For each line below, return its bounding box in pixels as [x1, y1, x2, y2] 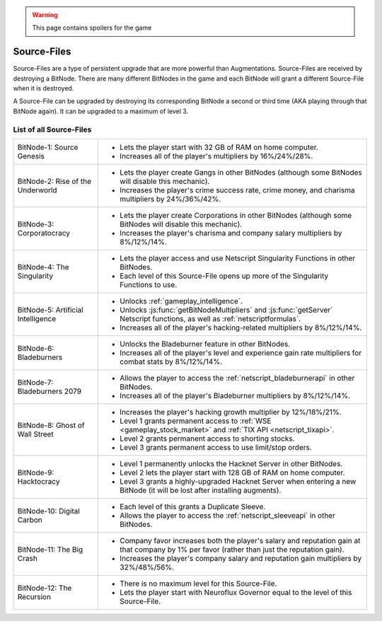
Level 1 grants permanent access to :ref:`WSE [120, 416, 272, 426]
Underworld [17, 185, 57, 195]
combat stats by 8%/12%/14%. [120, 357, 223, 366]
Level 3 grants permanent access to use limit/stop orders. [120, 443, 313, 452]
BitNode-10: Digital [17, 506, 81, 516]
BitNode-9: [17, 468, 54, 477]
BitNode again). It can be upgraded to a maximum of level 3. [13, 107, 189, 115]
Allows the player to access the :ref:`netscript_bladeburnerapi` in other [120, 373, 355, 383]
